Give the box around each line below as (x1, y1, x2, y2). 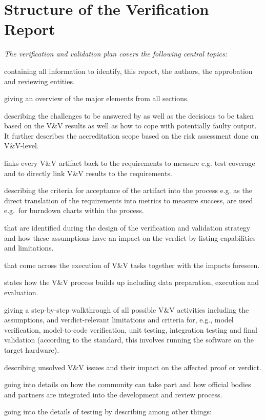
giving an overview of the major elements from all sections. (4, 93, 189, 104)
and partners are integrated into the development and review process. (4, 389, 222, 399)
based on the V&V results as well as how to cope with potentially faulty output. (4, 120, 257, 131)
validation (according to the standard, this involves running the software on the (4, 334, 254, 345)
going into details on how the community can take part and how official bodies (4, 379, 251, 390)
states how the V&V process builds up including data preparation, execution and (4, 277, 259, 288)
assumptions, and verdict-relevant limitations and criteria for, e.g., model (4, 314, 234, 325)
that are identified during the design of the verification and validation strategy (4, 222, 251, 233)
